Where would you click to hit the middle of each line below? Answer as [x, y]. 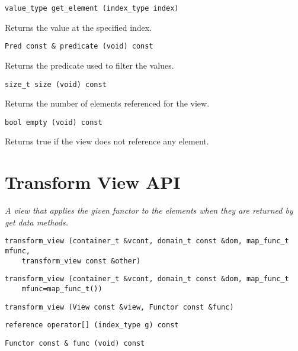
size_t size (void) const [56, 84]
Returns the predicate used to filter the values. [89, 65]
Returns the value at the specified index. [78, 27]
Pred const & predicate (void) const [79, 46]
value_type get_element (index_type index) [92, 8]
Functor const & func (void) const [75, 343]
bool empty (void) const [54, 122]
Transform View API [93, 182]
